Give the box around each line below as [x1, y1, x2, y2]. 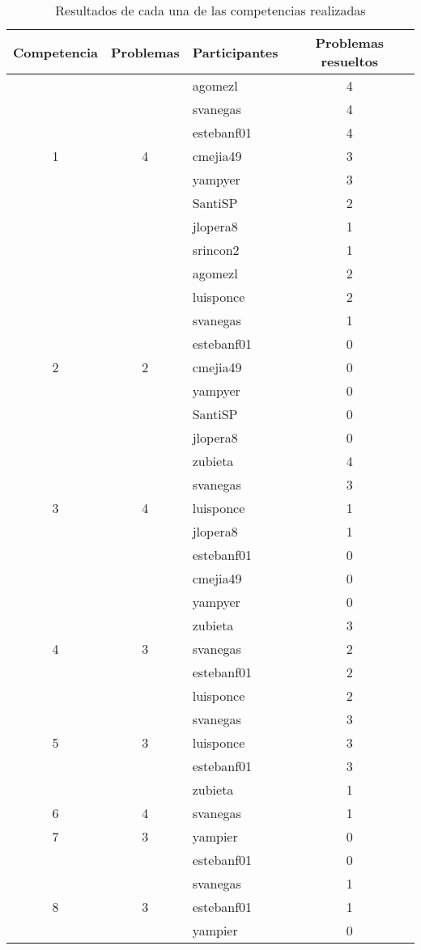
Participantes [192, 42, 279, 61]
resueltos [321, 52, 379, 70]
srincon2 [192, 240, 240, 259]
